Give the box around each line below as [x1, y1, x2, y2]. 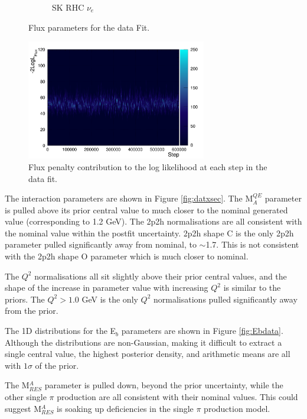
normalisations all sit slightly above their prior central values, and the [34, 269, 287, 282]
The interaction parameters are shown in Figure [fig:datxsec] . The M [5, 192, 253, 204]
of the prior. [35, 359, 79, 371]
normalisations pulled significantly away [153, 293, 298, 305]
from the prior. [5, 304, 58, 317]
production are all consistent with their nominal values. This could [57, 391, 298, 403]
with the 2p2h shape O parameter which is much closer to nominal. [5, 250, 249, 262]
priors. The [5, 293, 45, 305]
